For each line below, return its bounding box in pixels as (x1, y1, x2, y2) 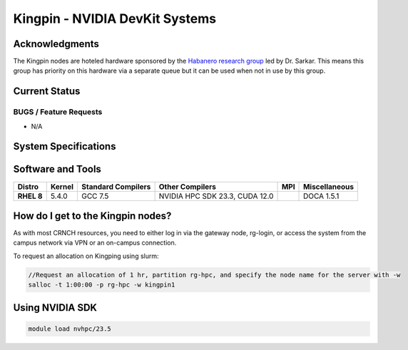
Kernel (50, 182, 74, 192)
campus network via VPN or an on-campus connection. (13, 239, 177, 247)
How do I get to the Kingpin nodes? (13, 210, 172, 222)
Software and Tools (13, 163, 101, 175)
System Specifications (13, 140, 116, 153)
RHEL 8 (17, 191, 43, 201)
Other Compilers (158, 182, 217, 192)
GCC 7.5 (81, 191, 109, 201)
